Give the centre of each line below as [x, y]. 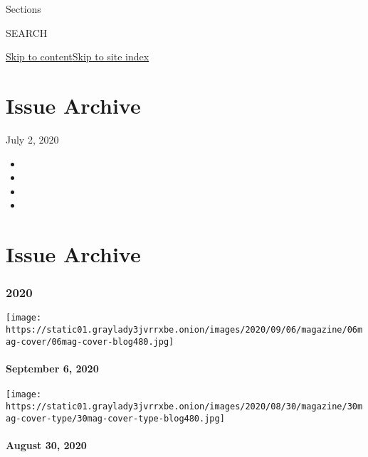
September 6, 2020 [52, 369]
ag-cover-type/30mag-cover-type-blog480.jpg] [115, 418]
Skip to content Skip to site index [78, 57]
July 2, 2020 [32, 139]
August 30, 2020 [46, 445]
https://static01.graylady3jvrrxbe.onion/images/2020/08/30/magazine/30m [184, 406]
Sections [23, 9]
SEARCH [27, 32]
